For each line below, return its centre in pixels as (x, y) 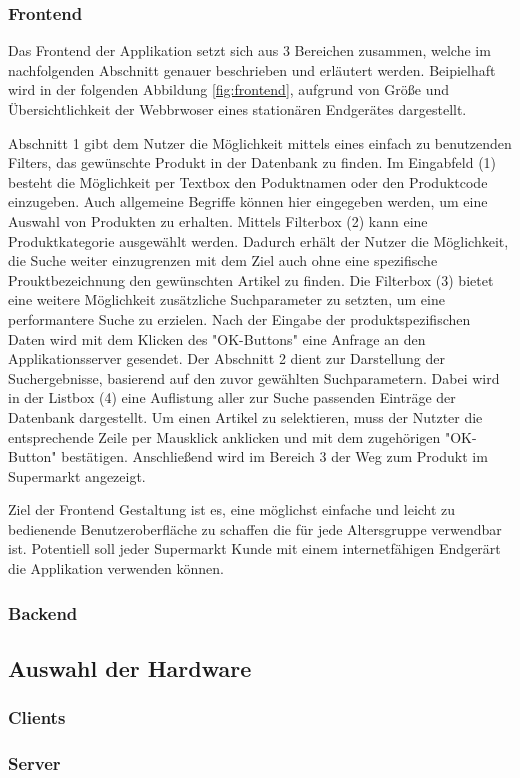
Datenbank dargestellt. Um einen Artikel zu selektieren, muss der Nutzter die (245, 416)
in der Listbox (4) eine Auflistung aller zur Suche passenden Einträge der (232, 397)
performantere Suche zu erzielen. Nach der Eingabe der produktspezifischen (239, 318)
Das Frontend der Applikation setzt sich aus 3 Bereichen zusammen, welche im (249, 50)
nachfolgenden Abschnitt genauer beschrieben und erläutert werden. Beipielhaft (252, 69)
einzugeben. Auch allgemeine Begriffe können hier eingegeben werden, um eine (248, 201)
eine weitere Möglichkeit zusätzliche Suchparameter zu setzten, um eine (226, 299)
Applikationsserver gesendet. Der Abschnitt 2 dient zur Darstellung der (226, 358)
